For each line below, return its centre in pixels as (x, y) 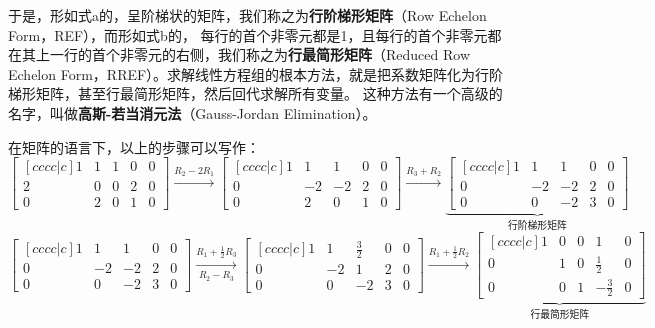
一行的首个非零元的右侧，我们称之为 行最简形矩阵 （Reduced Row (259, 54)
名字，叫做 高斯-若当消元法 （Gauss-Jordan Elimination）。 (192, 112)
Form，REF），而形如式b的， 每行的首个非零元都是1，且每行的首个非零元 (248, 34)
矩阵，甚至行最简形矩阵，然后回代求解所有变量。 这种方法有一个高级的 (269, 93)
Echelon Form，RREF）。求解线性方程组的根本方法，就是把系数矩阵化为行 (249, 73)
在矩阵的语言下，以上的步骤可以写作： (134, 146)
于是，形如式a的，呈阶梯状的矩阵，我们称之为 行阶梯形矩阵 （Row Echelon (247, 15)
